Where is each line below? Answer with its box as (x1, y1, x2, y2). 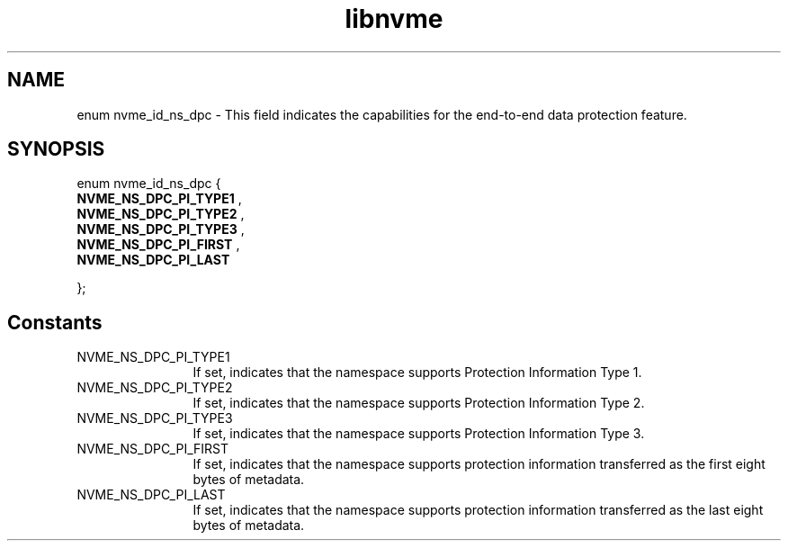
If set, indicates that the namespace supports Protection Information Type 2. (193, 395, 645, 411)
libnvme (345, 4, 443, 34)
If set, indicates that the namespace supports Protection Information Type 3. (193, 426, 645, 442)
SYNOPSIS (7, 138, 105, 161)
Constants (7, 310, 103, 334)
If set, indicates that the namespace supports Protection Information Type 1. (193, 364, 642, 381)
